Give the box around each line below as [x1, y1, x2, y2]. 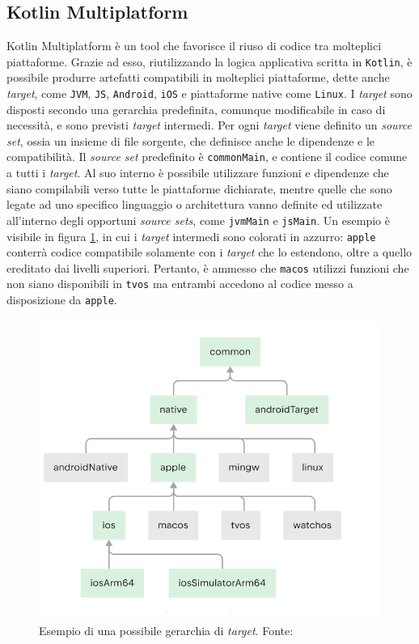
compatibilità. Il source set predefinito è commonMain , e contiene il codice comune [6, 148, 408, 165]
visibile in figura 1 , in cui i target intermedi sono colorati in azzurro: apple [6, 227, 376, 244]
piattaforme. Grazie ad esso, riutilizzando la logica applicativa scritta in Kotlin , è [6, 53, 413, 70]
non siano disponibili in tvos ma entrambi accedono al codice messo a [6, 275, 353, 292]
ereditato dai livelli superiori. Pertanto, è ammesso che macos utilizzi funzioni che [6, 259, 409, 276]
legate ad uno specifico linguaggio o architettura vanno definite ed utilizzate [6, 196, 383, 213]
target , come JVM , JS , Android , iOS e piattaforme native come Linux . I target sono [6, 85, 413, 102]
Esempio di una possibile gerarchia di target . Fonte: [39, 621, 294, 638]
